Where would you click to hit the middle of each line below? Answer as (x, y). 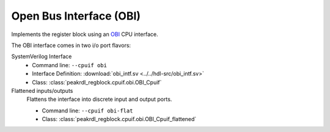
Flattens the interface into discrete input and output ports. (99, 99)
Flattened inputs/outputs (42, 90)
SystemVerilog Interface (42, 57)
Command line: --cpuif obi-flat (87, 111)
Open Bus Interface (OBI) (76, 16)
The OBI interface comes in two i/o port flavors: (71, 45)
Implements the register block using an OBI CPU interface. (85, 34)
